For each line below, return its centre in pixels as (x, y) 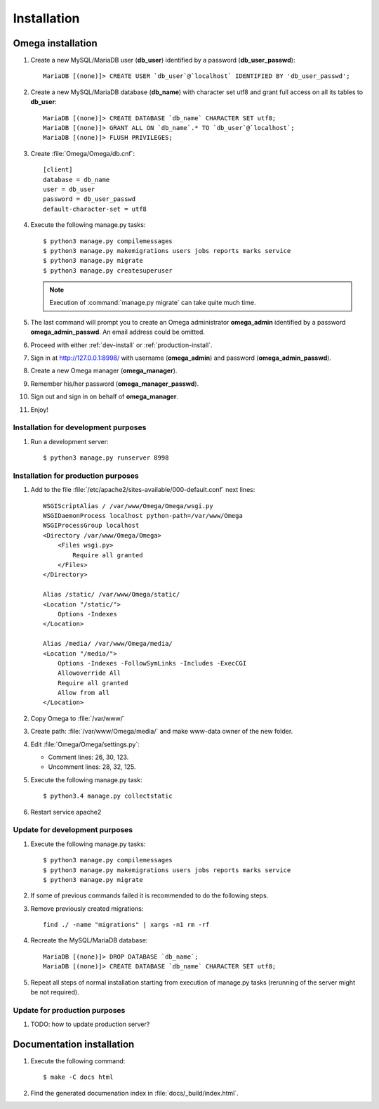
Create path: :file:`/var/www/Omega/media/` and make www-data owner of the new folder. (162, 732)
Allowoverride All (89, 673)
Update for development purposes (73, 830)
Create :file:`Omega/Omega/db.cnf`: (83, 153)
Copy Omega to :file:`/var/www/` (78, 718)
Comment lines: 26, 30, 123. (88, 757)
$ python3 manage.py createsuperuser (108, 270)
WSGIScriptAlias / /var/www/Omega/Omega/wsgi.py (128, 506)
